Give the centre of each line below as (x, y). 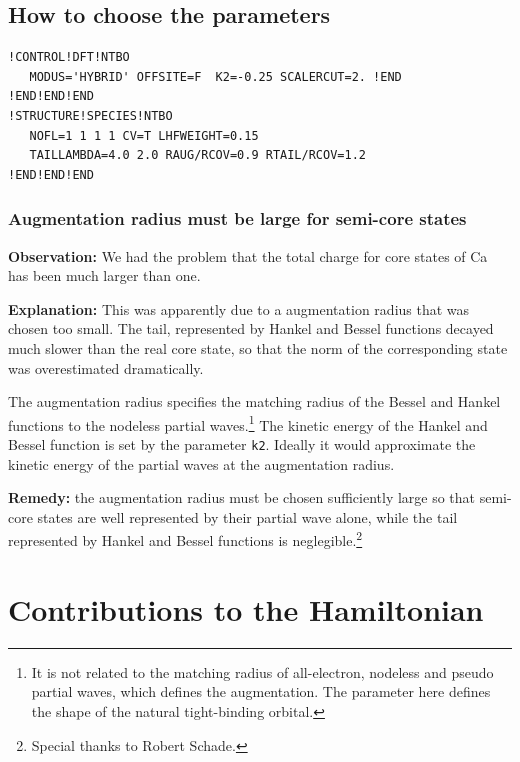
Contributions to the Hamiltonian (246, 608)
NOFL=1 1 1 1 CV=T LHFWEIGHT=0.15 (144, 135)
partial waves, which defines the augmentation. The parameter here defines (261, 691)
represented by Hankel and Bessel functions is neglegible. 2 (185, 539)
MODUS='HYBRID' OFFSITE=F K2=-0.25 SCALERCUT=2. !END (215, 76)
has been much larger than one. (104, 275)
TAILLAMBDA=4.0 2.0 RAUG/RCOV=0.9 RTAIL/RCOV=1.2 (197, 155)
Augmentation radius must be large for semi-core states (237, 218)
